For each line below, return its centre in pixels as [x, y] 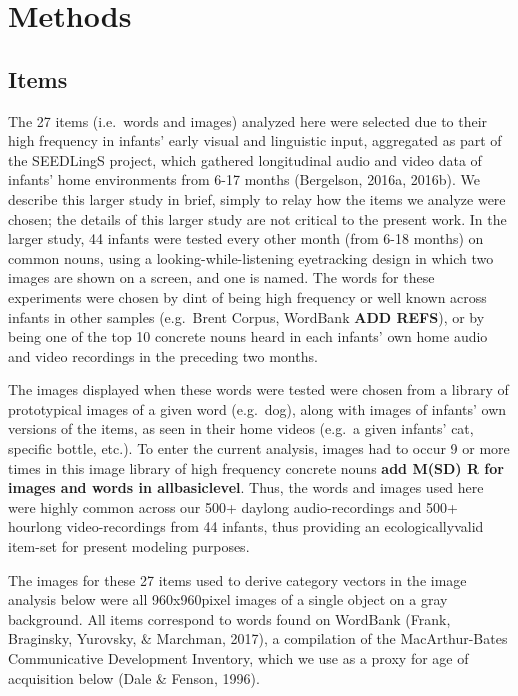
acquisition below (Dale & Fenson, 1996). [134, 677]
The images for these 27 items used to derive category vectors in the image [237, 579]
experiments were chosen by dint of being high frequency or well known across [247, 296]
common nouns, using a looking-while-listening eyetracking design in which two [251, 257]
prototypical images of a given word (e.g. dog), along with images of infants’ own [257, 408]
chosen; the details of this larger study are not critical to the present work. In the [257, 218]
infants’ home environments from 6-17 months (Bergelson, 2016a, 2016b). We [244, 179]
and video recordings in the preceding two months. [163, 355]
